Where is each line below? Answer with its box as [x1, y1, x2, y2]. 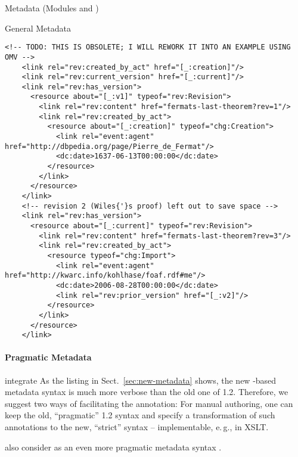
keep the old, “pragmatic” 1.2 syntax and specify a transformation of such [5, 409, 275, 421]
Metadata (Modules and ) [5, 2, 99, 14]
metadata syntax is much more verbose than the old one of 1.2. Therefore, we [5, 386, 288, 398]
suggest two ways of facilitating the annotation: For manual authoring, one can [5, 397, 293, 409]
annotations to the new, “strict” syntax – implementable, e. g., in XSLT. [5, 421, 269, 433]
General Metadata [5, 21, 71, 34]
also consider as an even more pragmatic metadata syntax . [5, 440, 222, 453]
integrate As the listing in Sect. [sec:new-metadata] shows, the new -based [5, 374, 277, 386]
